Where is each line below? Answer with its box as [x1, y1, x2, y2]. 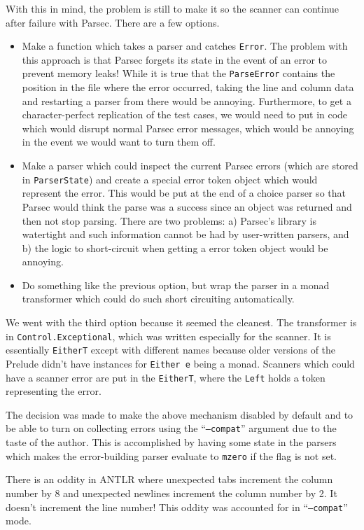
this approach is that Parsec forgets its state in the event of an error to [22, 52, 328, 67]
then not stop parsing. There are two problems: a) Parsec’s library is [22, 213, 316, 228]
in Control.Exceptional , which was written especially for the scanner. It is [6, 328, 331, 343]
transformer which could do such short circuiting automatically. [22, 291, 295, 306]
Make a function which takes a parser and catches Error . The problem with [22, 39, 348, 53]
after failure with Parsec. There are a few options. [6, 15, 220, 29]
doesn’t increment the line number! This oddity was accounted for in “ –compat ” [6, 499, 348, 514]
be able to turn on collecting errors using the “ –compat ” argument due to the [6, 421, 337, 435]
